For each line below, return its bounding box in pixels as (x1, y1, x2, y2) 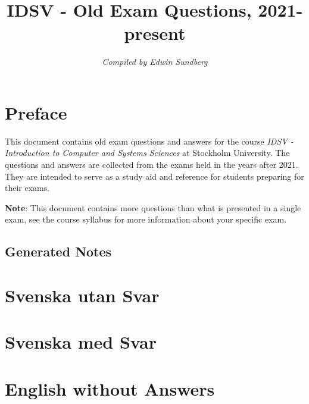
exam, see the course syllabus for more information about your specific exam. (5, 213, 287, 226)
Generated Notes (5, 242, 112, 261)
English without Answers (5, 376, 215, 400)
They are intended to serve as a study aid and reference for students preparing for (5, 170, 304, 182)
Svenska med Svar (5, 330, 157, 354)
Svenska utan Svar (5, 283, 160, 307)
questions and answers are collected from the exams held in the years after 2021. (5, 158, 298, 171)
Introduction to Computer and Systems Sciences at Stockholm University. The (5, 146, 290, 159)
